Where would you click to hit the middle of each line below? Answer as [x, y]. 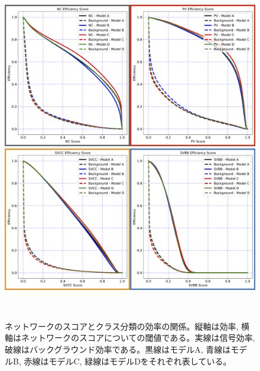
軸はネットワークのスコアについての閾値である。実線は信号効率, [130, 338]
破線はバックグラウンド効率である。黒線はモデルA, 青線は [118, 349]
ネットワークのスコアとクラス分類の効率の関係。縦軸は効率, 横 [127, 326]
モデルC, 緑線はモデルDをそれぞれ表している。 [140, 361]
